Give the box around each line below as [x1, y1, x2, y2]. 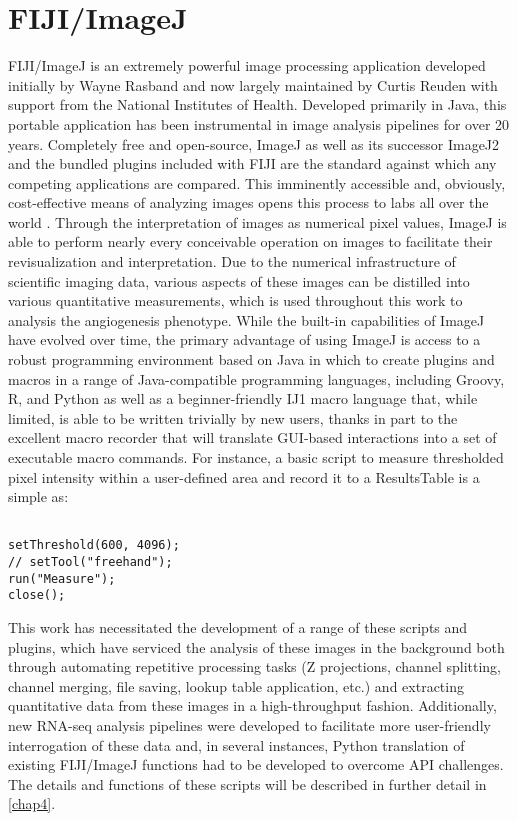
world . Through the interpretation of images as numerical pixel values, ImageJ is [8, 211, 507, 232]
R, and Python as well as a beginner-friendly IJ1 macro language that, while [8, 388, 478, 409]
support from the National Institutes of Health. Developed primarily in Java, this [8, 94, 507, 115]
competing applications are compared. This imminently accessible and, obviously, [8, 172, 506, 193]
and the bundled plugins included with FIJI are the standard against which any [8, 153, 497, 174]
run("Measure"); [8, 571, 116, 586]
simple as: [8, 486, 69, 507]
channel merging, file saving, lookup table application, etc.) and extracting [8, 675, 464, 696]
